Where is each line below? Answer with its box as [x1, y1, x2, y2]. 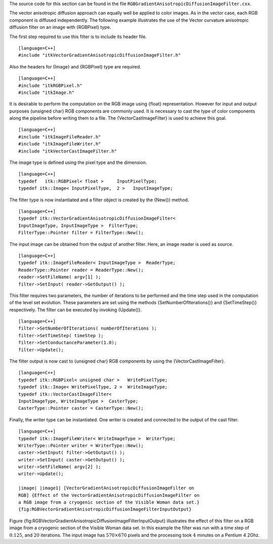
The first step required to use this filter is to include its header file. [9, 33, 147, 40]
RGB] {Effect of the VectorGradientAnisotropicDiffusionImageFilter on [18, 492, 200, 498]
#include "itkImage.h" [18, 89, 75, 95]
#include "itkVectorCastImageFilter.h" [18, 148, 117, 154]
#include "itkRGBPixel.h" [18, 83, 83, 88]
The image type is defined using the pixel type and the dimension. [9, 160, 147, 166]
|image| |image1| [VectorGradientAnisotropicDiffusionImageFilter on [18, 485, 195, 491]
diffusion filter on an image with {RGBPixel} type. [9, 24, 111, 30]
